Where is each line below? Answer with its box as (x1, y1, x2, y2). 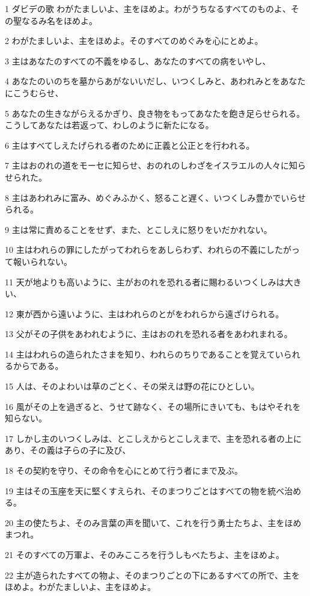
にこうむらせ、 (5, 86, 64, 99)
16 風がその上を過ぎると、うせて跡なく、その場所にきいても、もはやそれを (5, 400, 301, 412)
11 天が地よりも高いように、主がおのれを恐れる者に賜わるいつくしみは (5, 275, 285, 288)
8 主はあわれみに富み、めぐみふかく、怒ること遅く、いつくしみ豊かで (5, 191, 281, 203)
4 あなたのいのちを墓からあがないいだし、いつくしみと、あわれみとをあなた (5, 75, 306, 87)
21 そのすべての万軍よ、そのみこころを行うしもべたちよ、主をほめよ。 (5, 548, 285, 560)
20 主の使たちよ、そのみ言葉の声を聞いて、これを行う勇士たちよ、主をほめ (5, 516, 302, 529)
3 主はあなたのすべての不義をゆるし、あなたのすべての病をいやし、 (5, 54, 271, 67)
